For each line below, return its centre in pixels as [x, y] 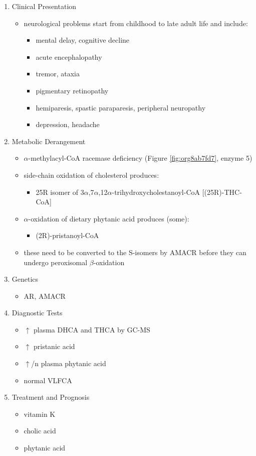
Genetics [25, 279]
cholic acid [40, 431]
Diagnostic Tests [37, 313]
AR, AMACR [45, 296]
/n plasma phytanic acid [69, 363]
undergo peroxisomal [56, 262]
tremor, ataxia [58, 74]
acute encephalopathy [69, 56]
